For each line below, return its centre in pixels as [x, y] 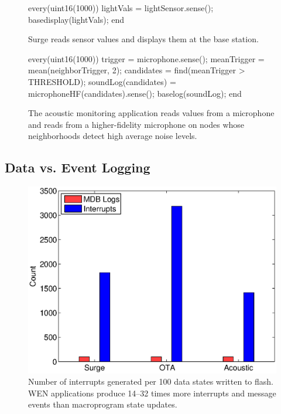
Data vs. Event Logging [78, 167]
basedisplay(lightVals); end [76, 19]
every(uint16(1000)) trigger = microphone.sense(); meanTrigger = [146, 58]
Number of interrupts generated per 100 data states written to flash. [151, 381]
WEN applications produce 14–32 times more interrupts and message [152, 393]
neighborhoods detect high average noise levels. [113, 136]
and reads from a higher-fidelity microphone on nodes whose [136, 124]
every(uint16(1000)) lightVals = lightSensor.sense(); [121, 8]
